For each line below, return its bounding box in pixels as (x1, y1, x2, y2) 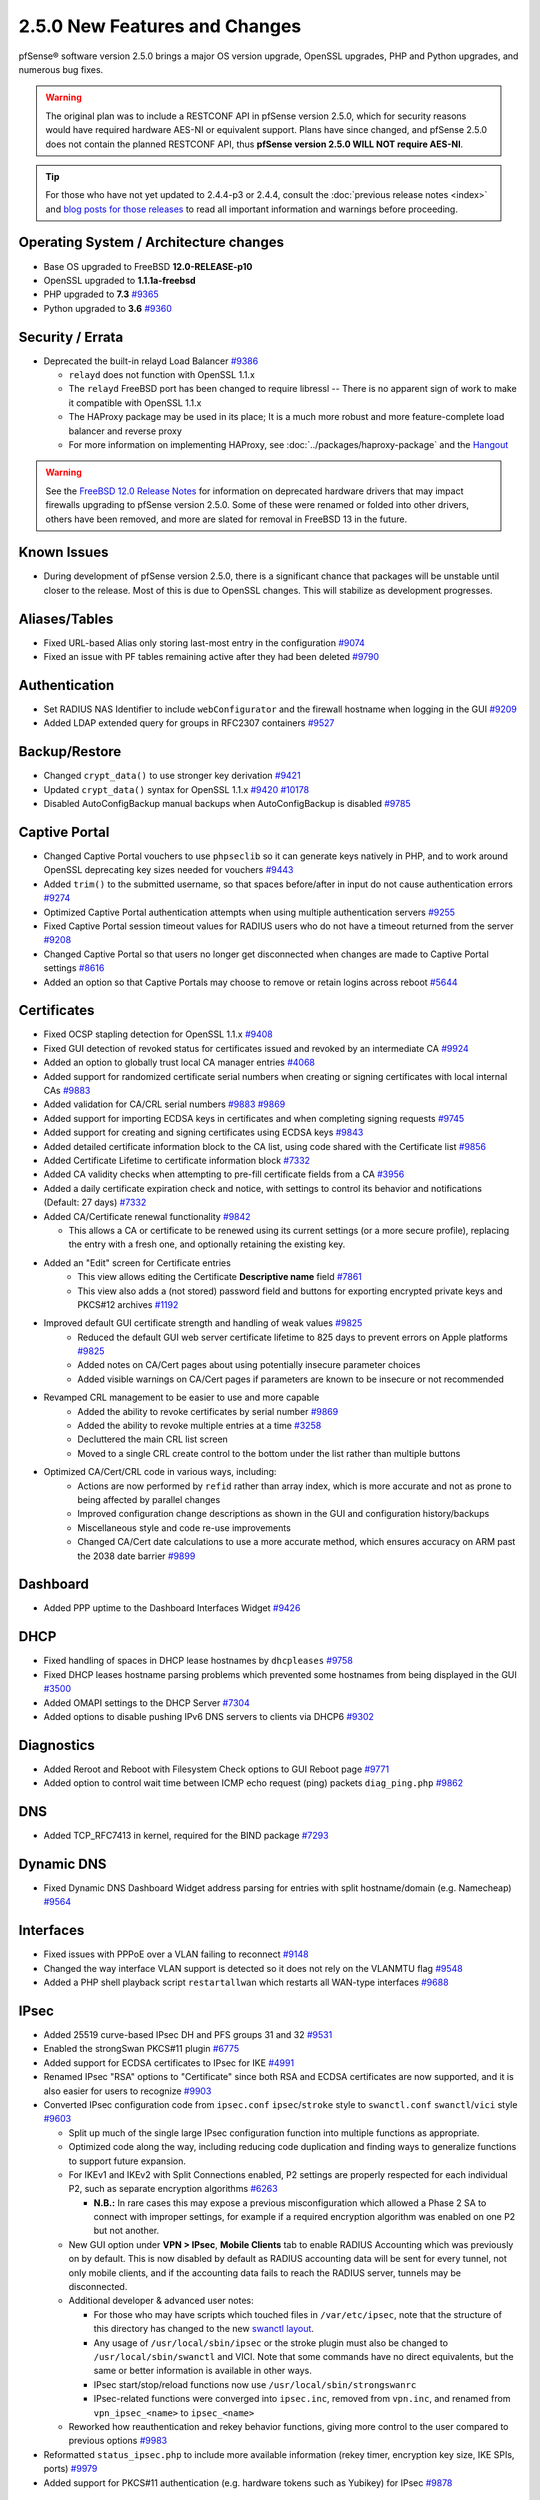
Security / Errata (18, 328, 124, 345)
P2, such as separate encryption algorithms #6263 (68, 2183, 279, 2195)
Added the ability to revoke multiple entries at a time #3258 (77, 1420, 322, 1432)
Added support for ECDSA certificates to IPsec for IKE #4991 (43, 2056, 295, 2069)
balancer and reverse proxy (68, 425, 182, 437)
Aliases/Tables (18, 610, 114, 627)
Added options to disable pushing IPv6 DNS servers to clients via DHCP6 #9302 (43, 1710, 375, 1722)
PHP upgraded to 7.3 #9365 (43, 288, 159, 300)
